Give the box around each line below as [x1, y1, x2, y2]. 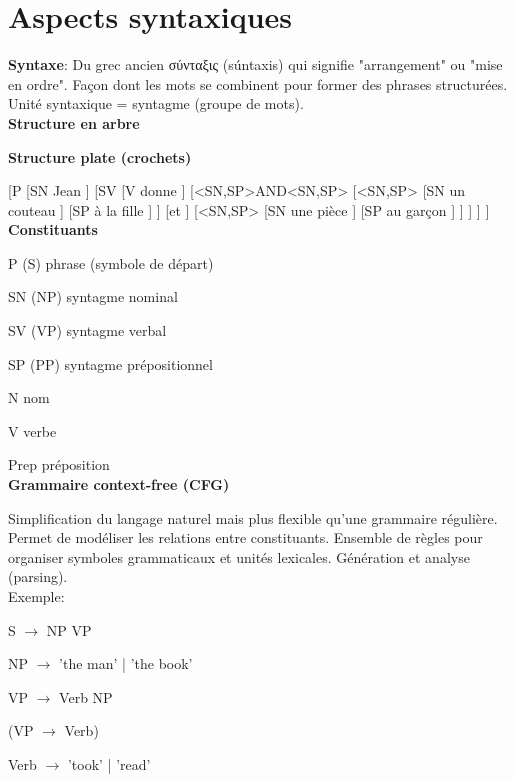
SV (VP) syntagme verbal [8, 320, 167, 341]
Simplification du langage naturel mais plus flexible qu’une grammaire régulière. [8, 507, 498, 528]
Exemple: [8, 586, 65, 606]
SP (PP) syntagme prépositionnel [8, 353, 213, 374]
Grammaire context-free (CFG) [8, 474, 230, 495]
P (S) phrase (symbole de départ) [8, 252, 214, 273]
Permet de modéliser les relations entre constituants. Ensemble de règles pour [8, 527, 483, 548]
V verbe [8, 420, 57, 441]
